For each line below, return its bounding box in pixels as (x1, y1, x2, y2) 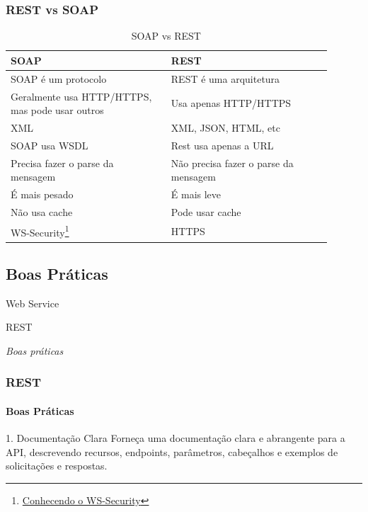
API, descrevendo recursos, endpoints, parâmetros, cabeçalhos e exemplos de (6, 444, 338, 459)
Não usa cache (11, 204, 73, 219)
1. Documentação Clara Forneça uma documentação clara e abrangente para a (6, 431, 345, 445)
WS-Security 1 (11, 222, 69, 239)
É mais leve (171, 187, 222, 202)
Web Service (6, 295, 59, 310)
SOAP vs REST (131, 28, 201, 43)
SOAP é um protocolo (11, 71, 107, 86)
